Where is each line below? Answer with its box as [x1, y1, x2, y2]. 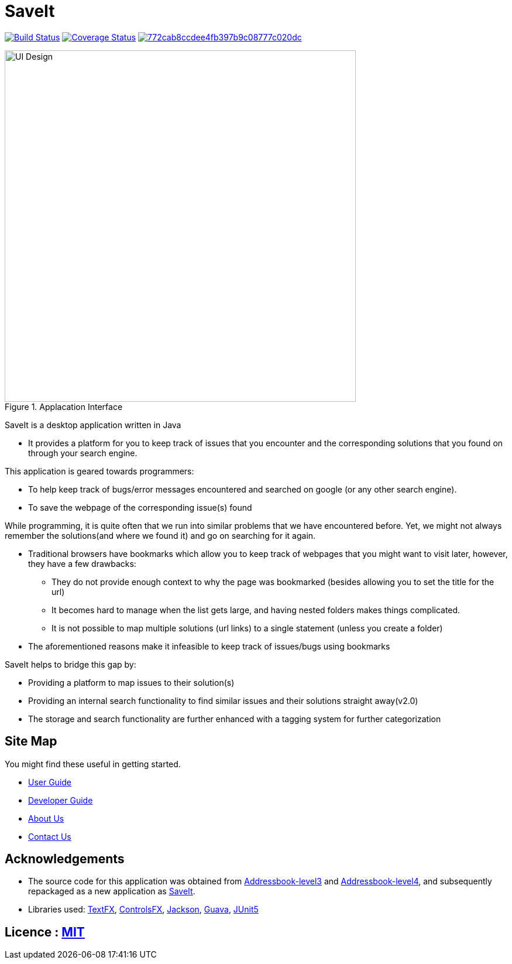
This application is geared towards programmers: [5, 466, 194, 476]
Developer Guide [28, 795, 93, 805]
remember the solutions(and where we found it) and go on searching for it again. [5, 530, 316, 541]
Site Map [5, 734, 57, 749]
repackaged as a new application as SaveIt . [28, 886, 195, 897]
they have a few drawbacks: [28, 558, 136, 569]
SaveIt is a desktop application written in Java [5, 419, 181, 430]
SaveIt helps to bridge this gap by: [5, 659, 136, 669]
